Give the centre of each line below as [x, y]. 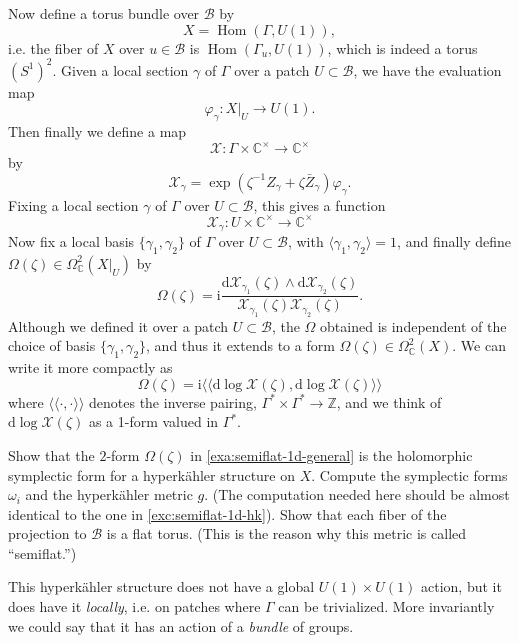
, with [305, 241]
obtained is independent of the [413, 325]
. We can [479, 345]
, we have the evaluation [427, 69]
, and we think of [389, 401]
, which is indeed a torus [402, 47]
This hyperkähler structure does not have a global [161, 586]
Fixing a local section [73, 204]
